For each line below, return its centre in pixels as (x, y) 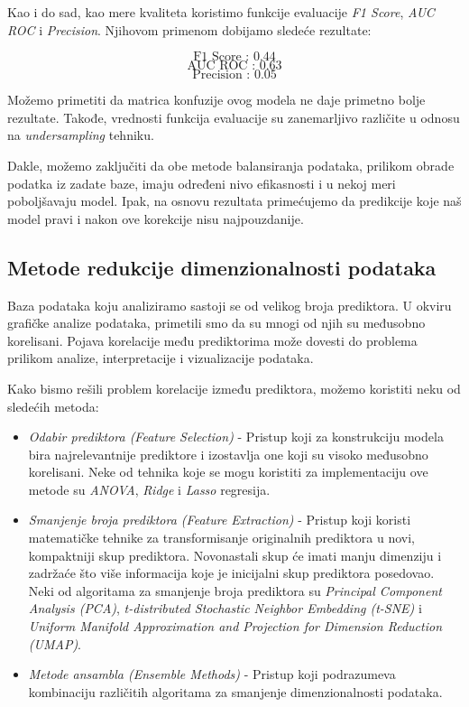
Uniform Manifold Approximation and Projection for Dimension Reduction (235, 626)
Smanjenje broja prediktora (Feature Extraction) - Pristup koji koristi (220, 520)
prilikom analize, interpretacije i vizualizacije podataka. (161, 358)
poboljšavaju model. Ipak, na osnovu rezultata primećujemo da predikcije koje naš (234, 201)
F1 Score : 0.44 (234, 57)
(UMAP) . (55, 643)
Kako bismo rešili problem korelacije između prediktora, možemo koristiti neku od (234, 388)
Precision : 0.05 (234, 75)
